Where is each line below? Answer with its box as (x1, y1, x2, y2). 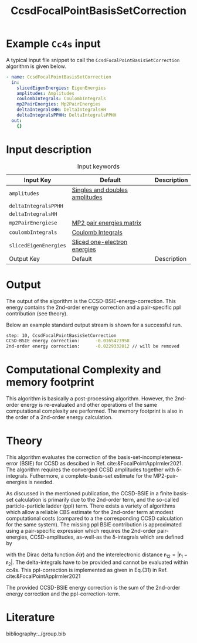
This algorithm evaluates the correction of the (6, 454, 117, 461)
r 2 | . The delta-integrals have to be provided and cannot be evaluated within (6, 559, 189, 567)
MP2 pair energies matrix (72, 219, 142, 227)
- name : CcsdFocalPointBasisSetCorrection (6, 74, 111, 80)
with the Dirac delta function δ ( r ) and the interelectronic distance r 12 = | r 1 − (6, 551, 188, 559)
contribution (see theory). (6, 309, 69, 317)
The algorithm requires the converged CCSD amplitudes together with (6, 466, 175, 473)
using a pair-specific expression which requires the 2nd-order (6, 528, 157, 535)
